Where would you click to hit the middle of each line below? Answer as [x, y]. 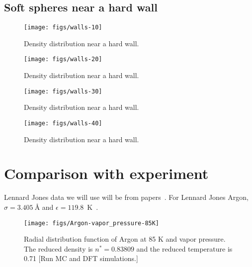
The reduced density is [58, 248]
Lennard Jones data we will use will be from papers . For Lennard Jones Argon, [126, 197]
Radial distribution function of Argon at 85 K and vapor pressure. [125, 239]
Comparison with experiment [106, 173]
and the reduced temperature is [184, 248]
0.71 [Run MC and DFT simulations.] [81, 258]
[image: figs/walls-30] [63, 91]
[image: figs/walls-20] [63, 59]
